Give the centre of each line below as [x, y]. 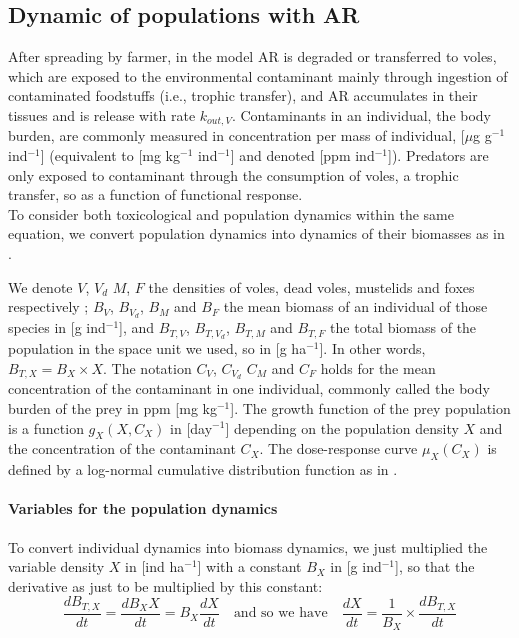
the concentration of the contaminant [122, 448]
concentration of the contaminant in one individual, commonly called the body [249, 388]
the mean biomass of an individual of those [355, 306]
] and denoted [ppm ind [302, 155]
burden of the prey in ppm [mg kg [112, 407]
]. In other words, [372, 347]
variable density [56, 566]
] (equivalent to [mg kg [110, 155]
